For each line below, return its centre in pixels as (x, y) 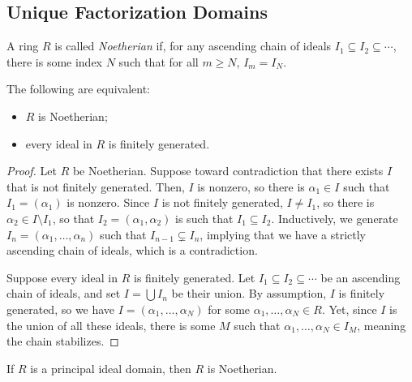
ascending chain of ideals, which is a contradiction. (132, 250)
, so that (73, 218)
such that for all (159, 61)
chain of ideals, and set (64, 293)
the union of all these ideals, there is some (111, 325)
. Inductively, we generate (335, 218)
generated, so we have (61, 309)
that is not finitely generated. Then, (96, 186)
